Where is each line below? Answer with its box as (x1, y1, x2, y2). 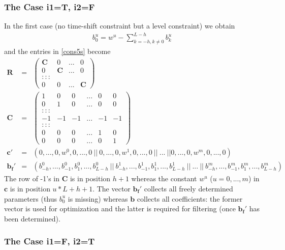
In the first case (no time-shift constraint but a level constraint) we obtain (4, 20, 235, 31)
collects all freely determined (144, 183, 233, 193)
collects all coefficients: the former (137, 193, 243, 204)
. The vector (92, 183, 131, 193)
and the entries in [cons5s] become (4, 46, 111, 57)
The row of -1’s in (4, 173, 59, 184)
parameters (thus (4, 193, 57, 204)
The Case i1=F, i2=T (4, 235, 95, 247)
